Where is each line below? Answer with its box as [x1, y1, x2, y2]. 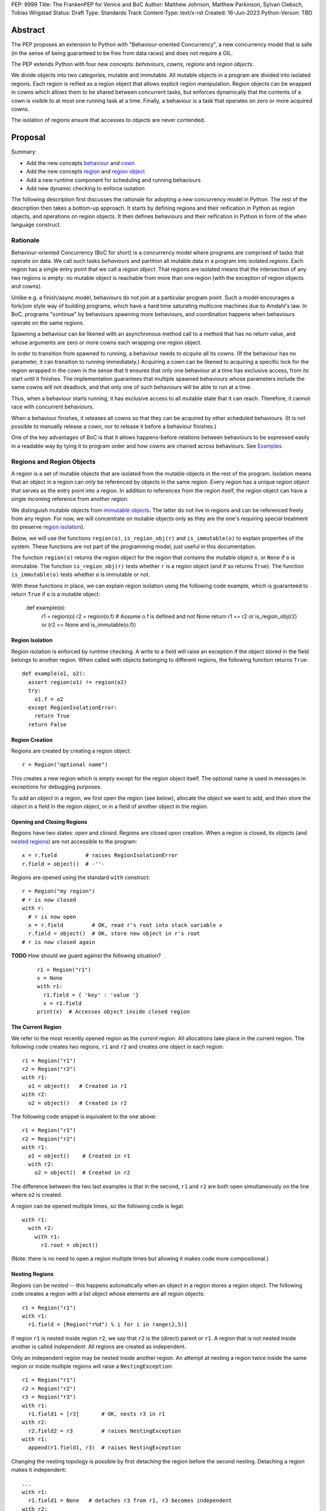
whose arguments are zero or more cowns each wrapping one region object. [11, 338, 202, 346]
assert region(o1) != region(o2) [28, 679, 127, 685]
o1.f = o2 [34, 696, 63, 702]
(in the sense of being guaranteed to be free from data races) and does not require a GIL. [11, 49, 233, 57]
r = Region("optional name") [22, 762, 108, 768]
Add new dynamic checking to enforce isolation [26, 184, 145, 192]
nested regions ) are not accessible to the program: [11, 838, 138, 845]
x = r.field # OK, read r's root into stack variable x [28, 922, 223, 928]
